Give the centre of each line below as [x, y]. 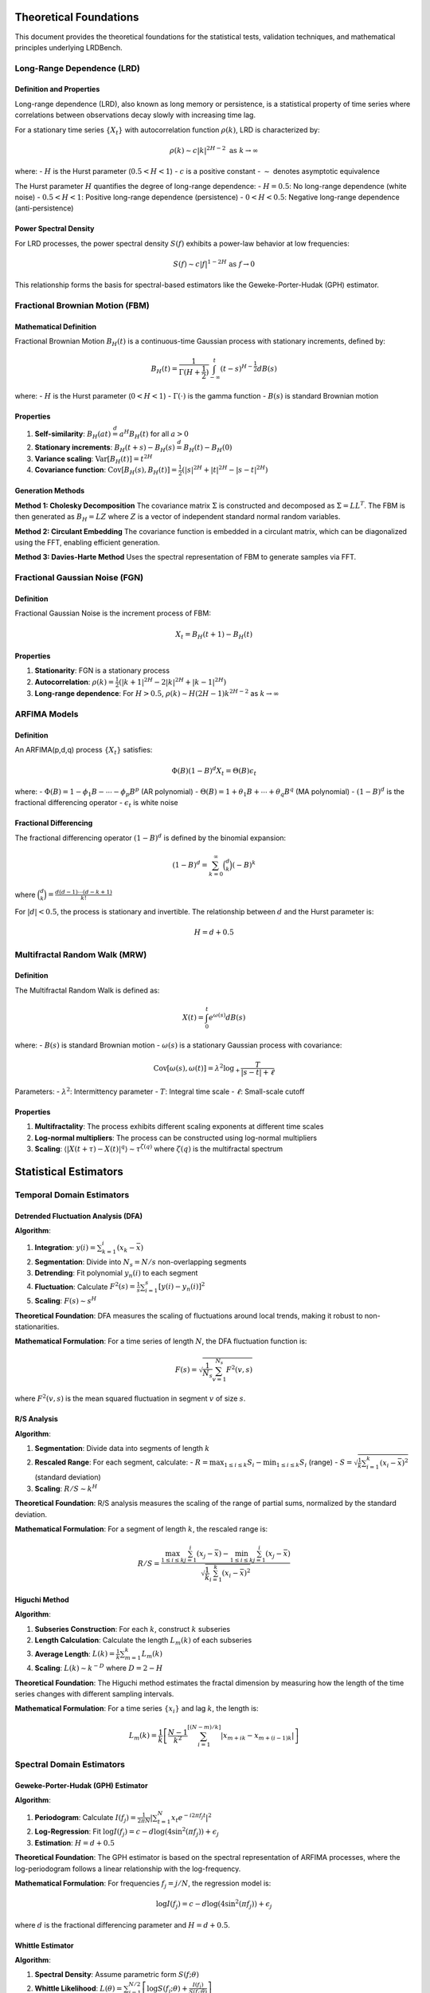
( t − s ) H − [236, 368]
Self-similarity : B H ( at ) [73, 434]
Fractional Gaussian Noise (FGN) [79, 578]
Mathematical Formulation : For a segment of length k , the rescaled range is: [141, 1529]
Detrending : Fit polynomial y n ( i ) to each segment [116, 1274]
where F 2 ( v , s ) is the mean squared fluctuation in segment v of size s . [130, 1398]
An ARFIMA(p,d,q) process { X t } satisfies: [84, 751]
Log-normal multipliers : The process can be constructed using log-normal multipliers [176, 1138]
